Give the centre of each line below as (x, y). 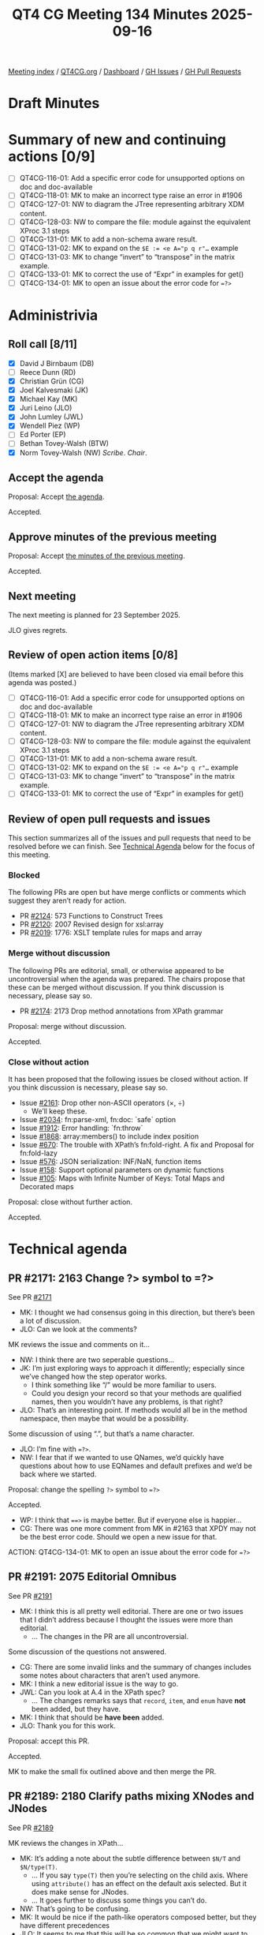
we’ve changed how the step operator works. (93, 1377)
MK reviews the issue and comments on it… (79, 1345)
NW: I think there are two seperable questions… (97, 1360)
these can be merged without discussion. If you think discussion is (116, 987)
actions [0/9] (52, 156)
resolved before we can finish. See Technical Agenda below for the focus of (132, 847)
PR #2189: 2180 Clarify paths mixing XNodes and (131, 1797)
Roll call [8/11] (43, 344)
